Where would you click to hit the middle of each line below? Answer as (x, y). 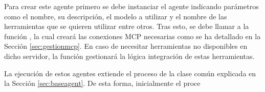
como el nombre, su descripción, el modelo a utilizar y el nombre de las (116, 16)
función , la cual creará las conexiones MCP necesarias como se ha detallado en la (132, 36)
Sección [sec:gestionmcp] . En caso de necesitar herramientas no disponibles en (126, 46)
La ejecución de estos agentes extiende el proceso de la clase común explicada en (130, 73)
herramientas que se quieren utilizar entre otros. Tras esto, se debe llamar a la (127, 26)
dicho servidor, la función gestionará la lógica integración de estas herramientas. (129, 56)
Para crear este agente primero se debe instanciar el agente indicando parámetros (131, 6)
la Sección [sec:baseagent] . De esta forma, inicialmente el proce (102, 83)
